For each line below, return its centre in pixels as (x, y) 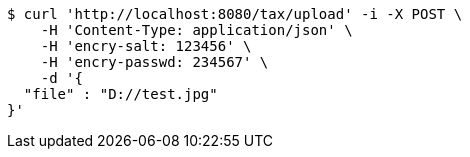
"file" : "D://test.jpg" (120, 94)
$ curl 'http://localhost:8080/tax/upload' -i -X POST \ (235, 14)
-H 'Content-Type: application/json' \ (196, 30)
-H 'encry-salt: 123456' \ (146, 46)
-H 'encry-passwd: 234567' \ (154, 62)
